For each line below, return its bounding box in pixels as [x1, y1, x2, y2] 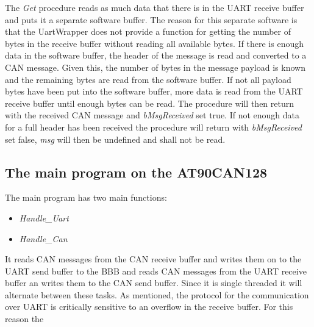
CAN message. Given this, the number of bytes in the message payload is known [5, 60, 305, 73]
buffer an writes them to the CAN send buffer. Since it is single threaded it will [5, 276, 302, 289]
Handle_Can [19, 232, 68, 245]
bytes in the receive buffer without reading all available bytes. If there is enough [5, 37, 304, 49]
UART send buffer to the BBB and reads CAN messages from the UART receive [5, 264, 307, 277]
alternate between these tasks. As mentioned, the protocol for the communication [5, 288, 309, 301]
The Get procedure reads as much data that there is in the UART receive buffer [5, 1, 304, 13]
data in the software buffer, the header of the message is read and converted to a [5, 49, 307, 62]
